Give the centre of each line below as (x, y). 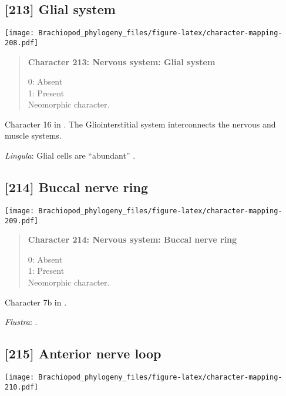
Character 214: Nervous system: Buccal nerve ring (132, 239)
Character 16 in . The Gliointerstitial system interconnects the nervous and (140, 124)
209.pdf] (22, 221)
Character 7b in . (36, 302)
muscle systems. (33, 135)
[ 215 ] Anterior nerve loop (83, 353)
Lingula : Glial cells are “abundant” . (70, 155)
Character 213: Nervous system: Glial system (122, 61)
